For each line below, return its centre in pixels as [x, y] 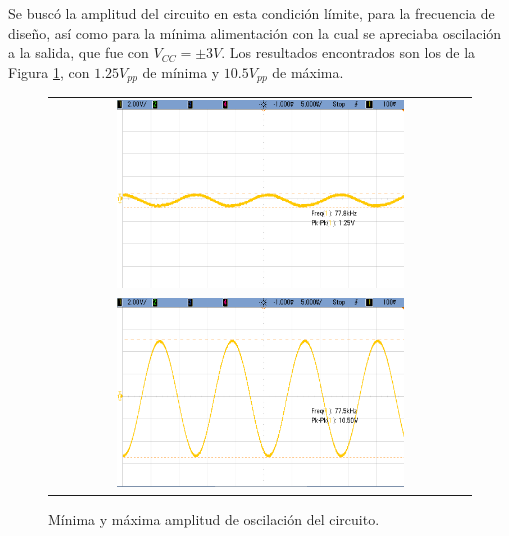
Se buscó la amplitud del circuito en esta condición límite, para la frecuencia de [251, 13]
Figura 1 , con [49, 71]
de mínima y [181, 71]
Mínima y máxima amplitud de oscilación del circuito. [214, 519]
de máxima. [308, 71]
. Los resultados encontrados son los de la [348, 52]
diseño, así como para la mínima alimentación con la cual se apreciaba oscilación [255, 32]
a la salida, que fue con [78, 52]
